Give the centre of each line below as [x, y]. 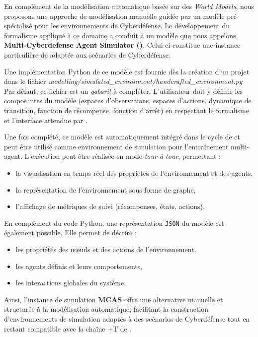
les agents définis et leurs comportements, [79, 266]
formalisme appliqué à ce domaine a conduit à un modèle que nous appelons [120, 35]
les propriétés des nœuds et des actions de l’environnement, [106, 249]
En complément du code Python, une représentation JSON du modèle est [114, 223]
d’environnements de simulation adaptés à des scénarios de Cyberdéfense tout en [127, 318]
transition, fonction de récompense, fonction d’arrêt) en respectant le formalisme [127, 110]
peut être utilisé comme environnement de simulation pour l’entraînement [116, 146]
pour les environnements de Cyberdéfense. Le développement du [132, 26]
